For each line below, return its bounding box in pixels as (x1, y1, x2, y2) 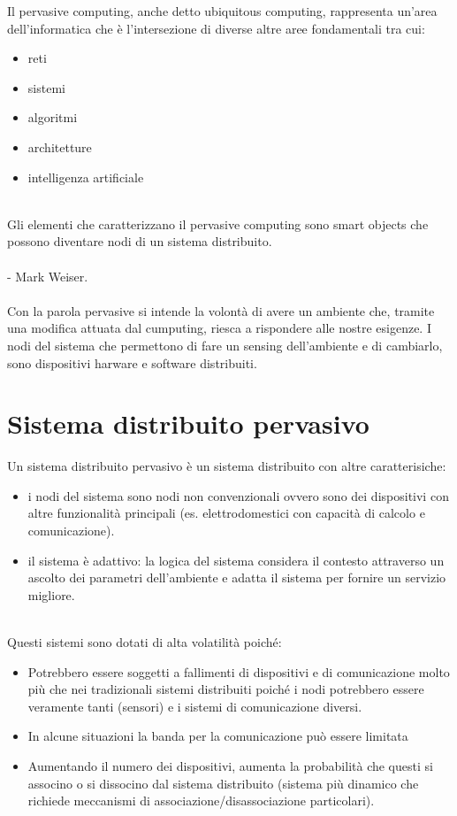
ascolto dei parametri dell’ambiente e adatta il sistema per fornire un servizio (27, 568, 446, 587)
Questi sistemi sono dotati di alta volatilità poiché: (7, 632, 282, 650)
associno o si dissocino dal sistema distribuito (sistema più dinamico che (27, 774, 419, 792)
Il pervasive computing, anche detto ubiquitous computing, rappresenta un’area (7, 2, 438, 19)
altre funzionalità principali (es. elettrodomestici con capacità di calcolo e (27, 504, 425, 522)
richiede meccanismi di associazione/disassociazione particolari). (27, 791, 375, 810)
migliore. (27, 585, 75, 604)
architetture (27, 137, 92, 156)
